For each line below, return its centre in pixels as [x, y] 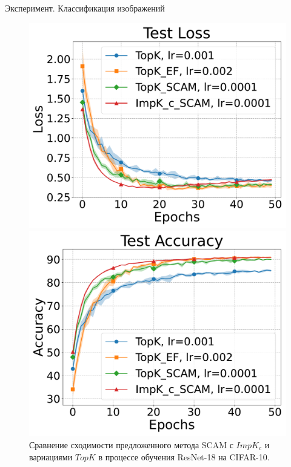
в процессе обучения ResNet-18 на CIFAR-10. [184, 456]
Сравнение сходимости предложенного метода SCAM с [131, 445]
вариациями [51, 456]
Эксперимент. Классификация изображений [85, 8]
